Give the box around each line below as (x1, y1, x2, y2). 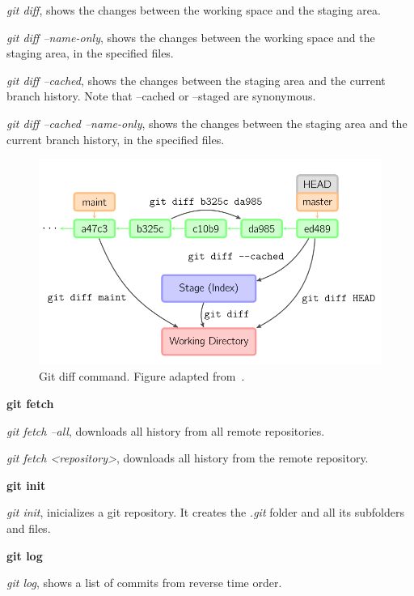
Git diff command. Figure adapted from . (39, 368, 245, 385)
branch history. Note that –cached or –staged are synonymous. (6, 87, 316, 104)
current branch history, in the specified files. (6, 130, 225, 147)
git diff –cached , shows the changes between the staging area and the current (6, 71, 386, 88)
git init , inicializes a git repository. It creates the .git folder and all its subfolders (6, 504, 404, 521)
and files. (6, 520, 51, 537)
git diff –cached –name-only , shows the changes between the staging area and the (6, 114, 408, 131)
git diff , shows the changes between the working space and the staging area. (6, 2, 381, 18)
